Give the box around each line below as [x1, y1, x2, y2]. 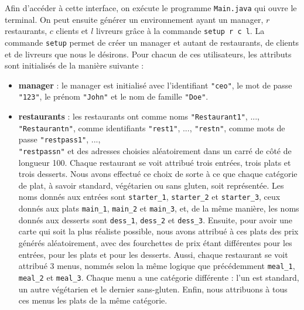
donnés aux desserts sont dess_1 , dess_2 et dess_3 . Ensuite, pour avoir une [18, 213, 293, 226]
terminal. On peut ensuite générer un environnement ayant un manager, [5, 13, 264, 25]
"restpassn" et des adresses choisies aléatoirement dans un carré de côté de [18, 145, 292, 157]
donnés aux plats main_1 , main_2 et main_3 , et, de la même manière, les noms [18, 202, 299, 214]
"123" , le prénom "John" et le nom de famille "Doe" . [18, 90, 209, 103]
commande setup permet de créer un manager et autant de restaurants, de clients [5, 36, 299, 48]
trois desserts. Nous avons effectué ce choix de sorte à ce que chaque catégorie [18, 168, 298, 180]
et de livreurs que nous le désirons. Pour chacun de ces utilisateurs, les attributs [5, 47, 292, 60]
